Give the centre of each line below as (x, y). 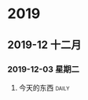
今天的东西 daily (44, 87)
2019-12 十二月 (44, 44)
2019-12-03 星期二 (44, 69)
